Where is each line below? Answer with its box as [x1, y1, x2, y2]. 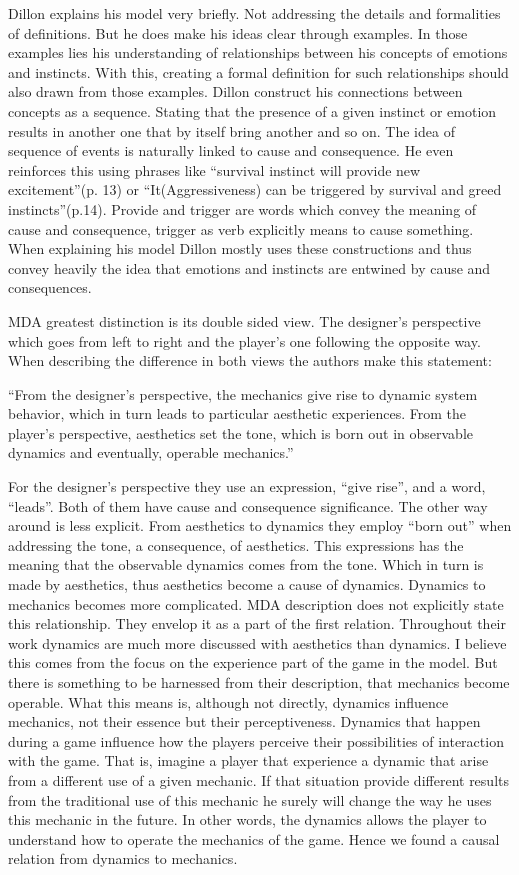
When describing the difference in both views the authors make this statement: [8, 350, 492, 371]
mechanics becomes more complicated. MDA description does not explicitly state [8, 593, 504, 614]
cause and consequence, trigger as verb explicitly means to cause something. [8, 218, 474, 239]
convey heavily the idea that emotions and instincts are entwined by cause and [8, 257, 491, 278]
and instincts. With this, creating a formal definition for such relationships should [8, 61, 509, 82]
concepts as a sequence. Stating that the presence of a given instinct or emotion [8, 100, 497, 121]
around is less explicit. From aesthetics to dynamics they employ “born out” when [8, 515, 512, 536]
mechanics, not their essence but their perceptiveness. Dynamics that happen [8, 711, 481, 732]
